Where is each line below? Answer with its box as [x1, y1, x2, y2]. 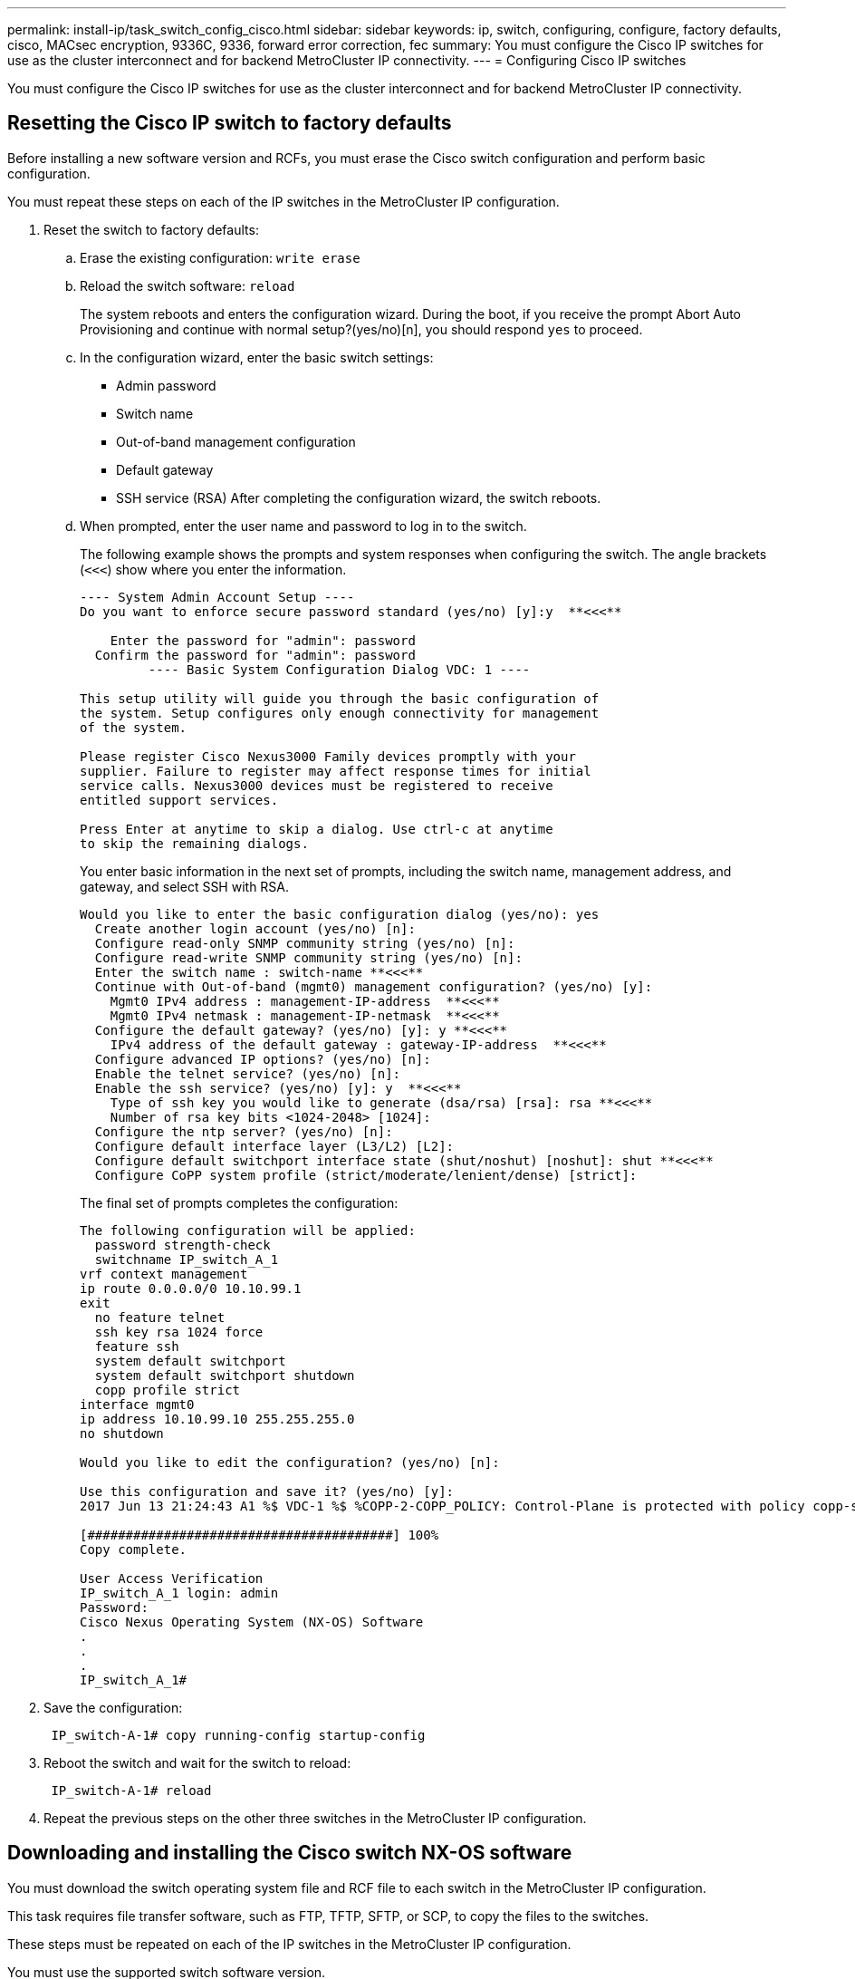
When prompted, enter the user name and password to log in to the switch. [80, 517, 527, 534]
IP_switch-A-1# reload [51, 1782, 212, 1798]
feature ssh [94, 1338, 179, 1354]
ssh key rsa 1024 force [94, 1324, 264, 1339]
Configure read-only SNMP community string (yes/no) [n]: [94, 935, 515, 951]
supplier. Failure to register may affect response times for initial [80, 763, 591, 778]
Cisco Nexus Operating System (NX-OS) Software [80, 1614, 424, 1629]
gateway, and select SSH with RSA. [80, 878, 290, 894]
